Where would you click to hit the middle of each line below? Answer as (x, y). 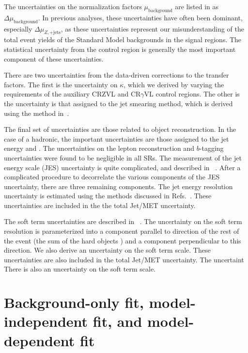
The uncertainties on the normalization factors (73, 6)
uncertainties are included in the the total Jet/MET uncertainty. (100, 205)
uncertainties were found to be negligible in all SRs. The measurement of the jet (123, 157)
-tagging (211, 148)
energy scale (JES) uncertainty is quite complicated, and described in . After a (122, 167)
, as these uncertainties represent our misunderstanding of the (153, 28)
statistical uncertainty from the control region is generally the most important (120, 49)
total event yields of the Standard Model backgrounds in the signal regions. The (123, 40)
